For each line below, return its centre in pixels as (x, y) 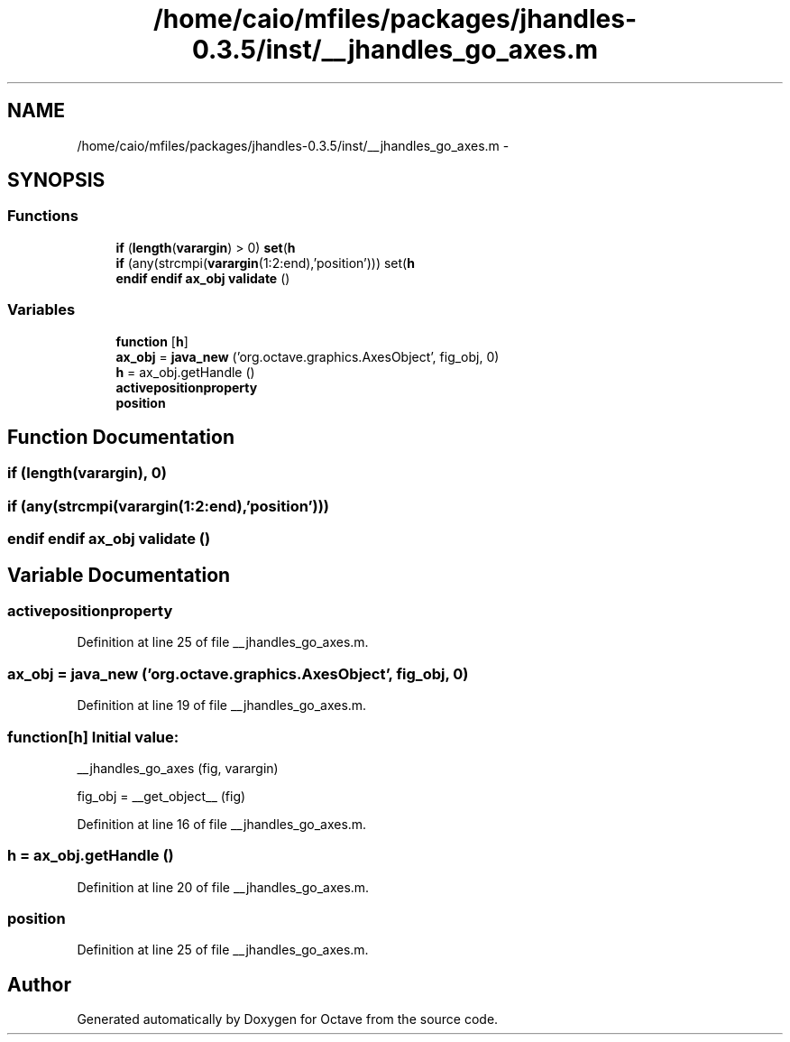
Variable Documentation (119, 575)
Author (39, 984)
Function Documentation (121, 437)
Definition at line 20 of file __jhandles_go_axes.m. (223, 887)
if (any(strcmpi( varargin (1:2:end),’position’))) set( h (265, 263)
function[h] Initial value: (93, 737)
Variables (41, 310)
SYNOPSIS (56, 180)
